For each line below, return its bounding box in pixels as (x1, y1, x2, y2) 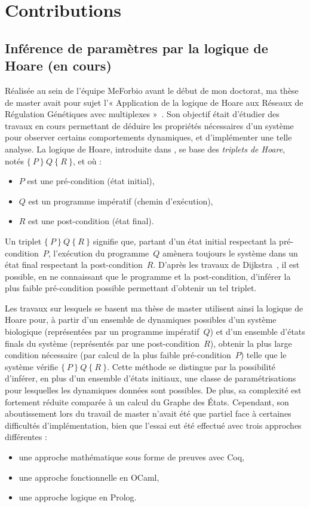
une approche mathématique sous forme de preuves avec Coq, (19, 451, 244, 463)
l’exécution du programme (53, 246, 149, 259)
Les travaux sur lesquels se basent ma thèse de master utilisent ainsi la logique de (5, 301, 303, 314)
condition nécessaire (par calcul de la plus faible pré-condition (5, 349, 231, 361)
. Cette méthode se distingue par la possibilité (107, 360, 276, 372)
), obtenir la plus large (210, 337, 292, 349)
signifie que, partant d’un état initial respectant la (93, 234, 277, 247)
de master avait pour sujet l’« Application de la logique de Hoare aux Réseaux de (5, 96, 303, 108)
